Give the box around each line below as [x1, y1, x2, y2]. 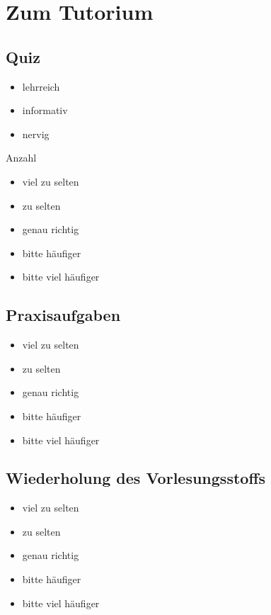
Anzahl [6, 150, 37, 165]
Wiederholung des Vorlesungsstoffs [6, 467, 266, 489]
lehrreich [22, 79, 60, 94]
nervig [22, 126, 50, 141]
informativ [22, 103, 68, 118]
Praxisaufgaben [6, 304, 121, 326]
